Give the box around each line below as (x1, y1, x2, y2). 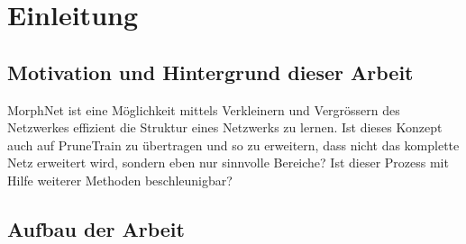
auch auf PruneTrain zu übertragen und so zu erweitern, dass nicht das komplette (7, 135, 460, 154)
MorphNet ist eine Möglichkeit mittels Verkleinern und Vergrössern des (7, 100, 400, 119)
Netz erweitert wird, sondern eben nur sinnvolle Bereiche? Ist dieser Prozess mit (7, 153, 449, 172)
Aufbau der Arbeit (7, 214, 185, 242)
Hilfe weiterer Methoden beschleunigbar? (7, 170, 233, 189)
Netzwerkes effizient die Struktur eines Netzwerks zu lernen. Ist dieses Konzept (7, 118, 443, 137)
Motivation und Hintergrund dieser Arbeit (7, 58, 414, 86)
